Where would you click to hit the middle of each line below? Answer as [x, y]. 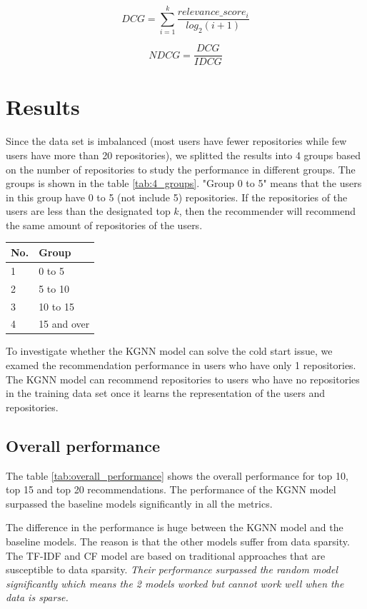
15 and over [64, 324]
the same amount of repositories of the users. [104, 225]
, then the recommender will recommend [267, 211]
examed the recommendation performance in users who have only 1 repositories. [181, 365]
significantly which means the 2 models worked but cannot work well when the [175, 583]
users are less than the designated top [88, 211]
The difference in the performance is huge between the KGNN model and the [175, 527]
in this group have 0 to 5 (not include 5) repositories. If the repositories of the [177, 197]
